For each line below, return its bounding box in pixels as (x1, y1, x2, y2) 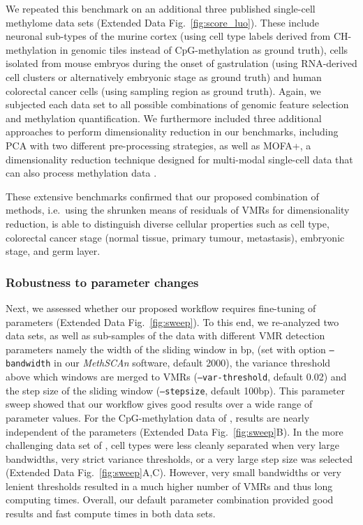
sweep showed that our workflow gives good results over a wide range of (6, 397, 313, 411)
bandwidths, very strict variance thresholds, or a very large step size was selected (6, 451, 353, 466)
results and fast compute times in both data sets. (6, 506, 216, 521)
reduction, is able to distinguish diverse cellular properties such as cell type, (6, 216, 329, 230)
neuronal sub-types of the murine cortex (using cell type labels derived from (6, 29, 331, 43)
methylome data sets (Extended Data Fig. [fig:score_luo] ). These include (6, 15, 319, 29)
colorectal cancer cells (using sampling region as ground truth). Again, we (6, 83, 321, 98)
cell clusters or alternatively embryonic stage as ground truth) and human (6, 69, 322, 84)
